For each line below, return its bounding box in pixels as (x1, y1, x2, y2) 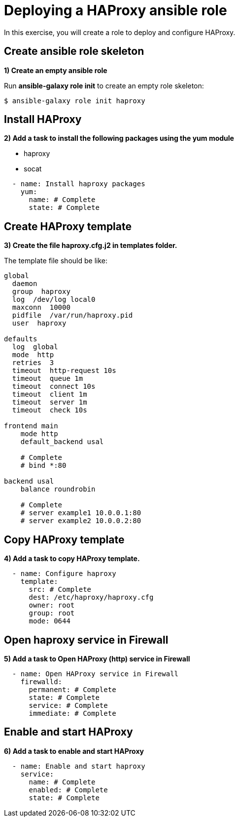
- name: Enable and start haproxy (12, 762, 145, 770)
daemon (12, 280, 37, 288)
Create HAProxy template (4, 220, 132, 233)
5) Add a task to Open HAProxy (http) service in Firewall (4, 654, 190, 663)
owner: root (29, 601, 75, 610)
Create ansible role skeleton (4, 45, 144, 58)
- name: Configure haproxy (12, 570, 116, 578)
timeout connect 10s (12, 382, 96, 391)
